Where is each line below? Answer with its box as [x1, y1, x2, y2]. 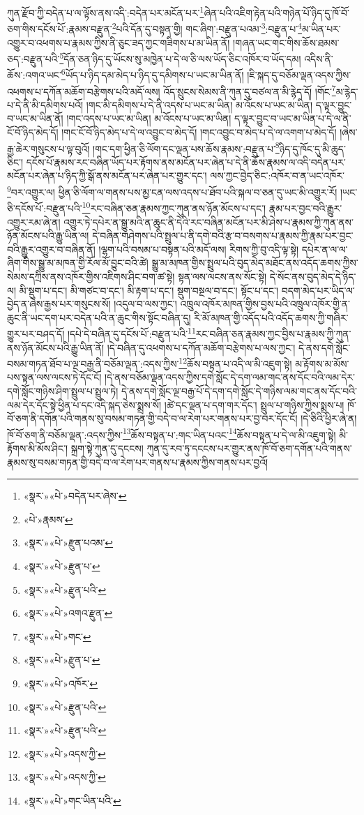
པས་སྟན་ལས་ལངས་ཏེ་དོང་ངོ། [7, 370, 102, 384]
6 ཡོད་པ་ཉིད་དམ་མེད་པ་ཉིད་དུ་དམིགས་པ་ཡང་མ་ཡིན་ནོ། [61, 66, 244, 82]
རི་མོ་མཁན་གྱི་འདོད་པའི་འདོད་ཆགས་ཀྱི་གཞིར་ [194, 310, 349, 324]
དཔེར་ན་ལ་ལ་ [301, 241, 348, 256]
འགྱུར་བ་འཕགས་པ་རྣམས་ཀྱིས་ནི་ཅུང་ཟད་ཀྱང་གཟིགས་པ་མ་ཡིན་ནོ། [7, 35, 230, 50]
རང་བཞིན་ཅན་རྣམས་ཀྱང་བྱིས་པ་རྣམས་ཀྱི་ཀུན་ [195, 326, 351, 341]
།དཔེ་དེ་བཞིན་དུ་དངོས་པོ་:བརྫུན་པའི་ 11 [67, 324, 196, 341]
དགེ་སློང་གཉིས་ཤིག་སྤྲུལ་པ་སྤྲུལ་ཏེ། [7, 384, 119, 398]
